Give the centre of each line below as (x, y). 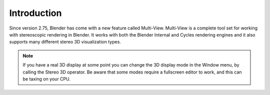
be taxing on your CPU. (47, 79)
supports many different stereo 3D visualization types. (65, 42)
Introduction (35, 13)
